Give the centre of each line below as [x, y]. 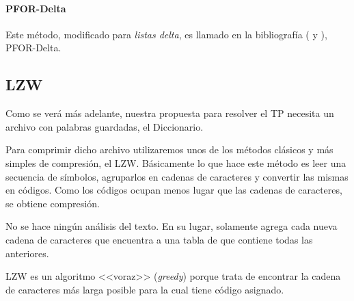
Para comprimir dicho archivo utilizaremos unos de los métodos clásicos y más [169, 149]
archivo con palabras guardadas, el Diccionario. [105, 126]
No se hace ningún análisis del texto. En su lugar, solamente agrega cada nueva [172, 226]
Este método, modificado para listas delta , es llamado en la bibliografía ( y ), [166, 34]
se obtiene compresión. [53, 203]
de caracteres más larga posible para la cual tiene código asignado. [145, 289]
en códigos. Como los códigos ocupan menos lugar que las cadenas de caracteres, [174, 190]
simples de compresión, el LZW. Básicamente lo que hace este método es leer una [176, 162]
